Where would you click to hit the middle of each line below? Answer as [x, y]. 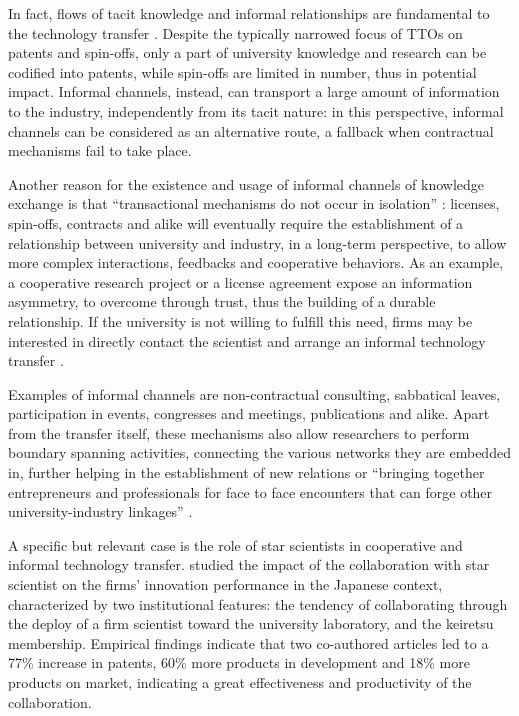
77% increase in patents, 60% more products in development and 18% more [239, 662]
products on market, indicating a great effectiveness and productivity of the [240, 682]
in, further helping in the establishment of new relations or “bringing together [246, 472]
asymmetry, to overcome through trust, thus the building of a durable [222, 301]
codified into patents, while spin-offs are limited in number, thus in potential [242, 71]
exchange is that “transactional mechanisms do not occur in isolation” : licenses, [254, 203]
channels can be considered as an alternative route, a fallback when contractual [251, 130]
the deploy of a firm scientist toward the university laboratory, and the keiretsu [251, 623]
